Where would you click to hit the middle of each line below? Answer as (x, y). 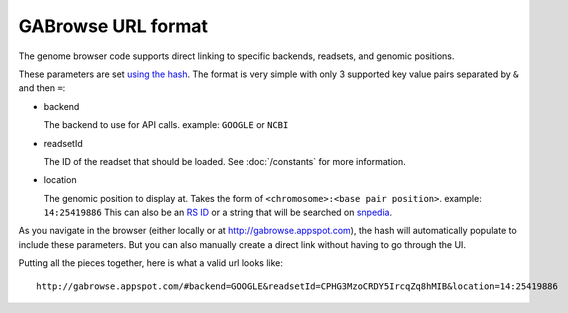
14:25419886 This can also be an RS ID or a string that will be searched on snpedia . (218, 212)
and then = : (42, 88)
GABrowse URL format (113, 26)
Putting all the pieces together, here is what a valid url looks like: (151, 263)
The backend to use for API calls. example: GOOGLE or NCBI (166, 125)
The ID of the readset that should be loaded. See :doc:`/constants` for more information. (224, 161)
